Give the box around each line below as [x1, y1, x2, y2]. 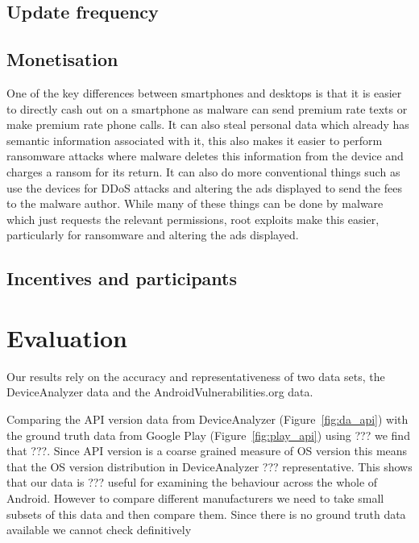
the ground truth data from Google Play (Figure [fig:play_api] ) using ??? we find [6, 426, 410, 443]
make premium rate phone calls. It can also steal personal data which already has [6, 116, 409, 133]
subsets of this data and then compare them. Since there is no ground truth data [6, 505, 406, 522]
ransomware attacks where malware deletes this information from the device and [6, 147, 404, 164]
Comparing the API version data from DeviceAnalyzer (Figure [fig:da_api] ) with [6, 411, 409, 428]
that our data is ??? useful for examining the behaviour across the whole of [6, 474, 378, 491]
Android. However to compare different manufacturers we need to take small [6, 489, 384, 506]
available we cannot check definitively [6, 521, 192, 538]
